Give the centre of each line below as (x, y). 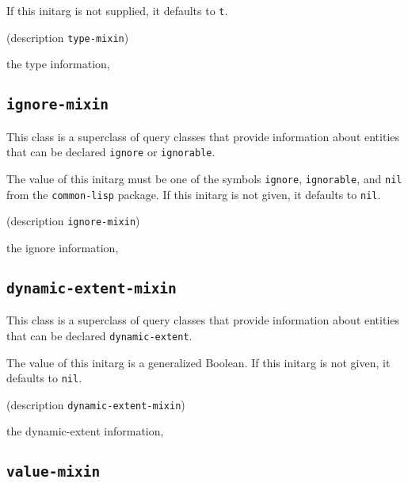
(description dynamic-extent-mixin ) (96, 404)
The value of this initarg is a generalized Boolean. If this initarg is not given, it (198, 362)
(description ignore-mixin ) (73, 221)
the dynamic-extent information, (85, 431)
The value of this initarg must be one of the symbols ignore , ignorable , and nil (204, 178)
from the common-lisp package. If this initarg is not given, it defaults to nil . (194, 194)
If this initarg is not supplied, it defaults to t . (117, 10)
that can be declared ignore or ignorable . (111, 152)
